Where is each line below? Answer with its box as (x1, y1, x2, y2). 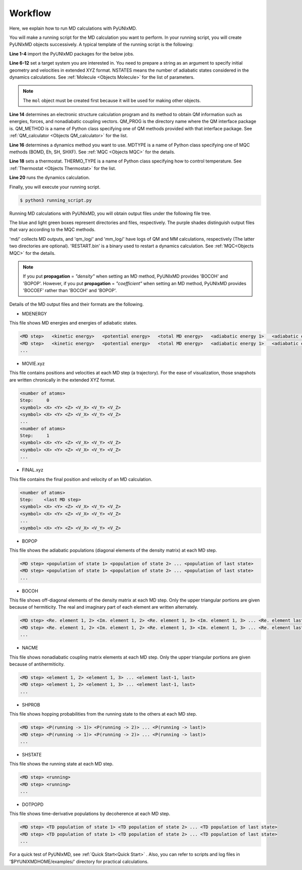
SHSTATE (22, 751, 42, 757)
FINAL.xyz (22, 467, 44, 473)
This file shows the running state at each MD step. (9, 761, 114, 767)
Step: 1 (20, 433, 50, 439)
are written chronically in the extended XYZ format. (9, 376, 116, 383)
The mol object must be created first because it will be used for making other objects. (23, 97, 201, 103)
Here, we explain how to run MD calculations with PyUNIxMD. (9, 25, 137, 31)
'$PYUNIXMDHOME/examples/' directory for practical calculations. (9, 858, 148, 864)
